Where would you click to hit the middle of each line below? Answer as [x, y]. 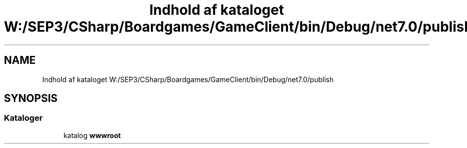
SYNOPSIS [31, 99]
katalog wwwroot [92, 135]
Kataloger [23, 118]
